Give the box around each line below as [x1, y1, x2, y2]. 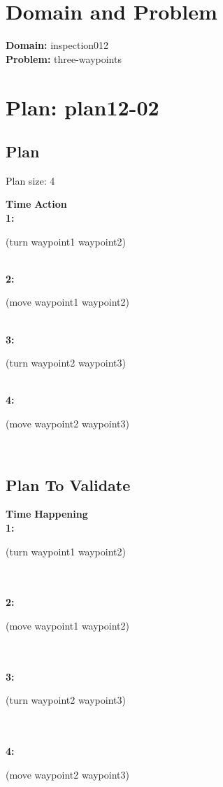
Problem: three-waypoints [6, 51, 122, 66]
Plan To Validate [6, 474, 131, 495]
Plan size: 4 [6, 173, 55, 187]
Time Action [6, 197, 67, 211]
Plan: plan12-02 [6, 92, 159, 121]
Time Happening [6, 506, 88, 521]
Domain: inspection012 [6, 38, 109, 52]
